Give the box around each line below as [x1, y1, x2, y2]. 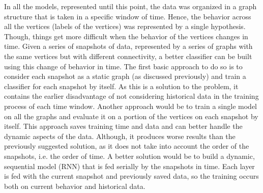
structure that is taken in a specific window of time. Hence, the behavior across [4, 11, 251, 21]
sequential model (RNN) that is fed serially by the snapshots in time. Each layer [4, 160, 255, 171]
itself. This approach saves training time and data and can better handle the [4, 121, 243, 131]
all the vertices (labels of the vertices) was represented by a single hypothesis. [4, 21, 246, 32]
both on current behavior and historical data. [4, 180, 145, 191]
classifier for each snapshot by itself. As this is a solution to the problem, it [4, 80, 239, 91]
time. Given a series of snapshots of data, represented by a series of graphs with [4, 41, 253, 51]
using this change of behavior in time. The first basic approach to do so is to [4, 61, 243, 71]
